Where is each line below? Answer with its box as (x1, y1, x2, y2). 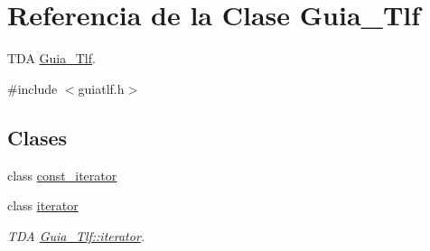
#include (7, 79, 58, 98)
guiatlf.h (78, 79, 125, 98)
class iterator (7, 196, 79, 215)
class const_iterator (7, 165, 117, 184)
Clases (7, 123, 68, 151)
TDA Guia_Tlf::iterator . (7, 226, 145, 245)
